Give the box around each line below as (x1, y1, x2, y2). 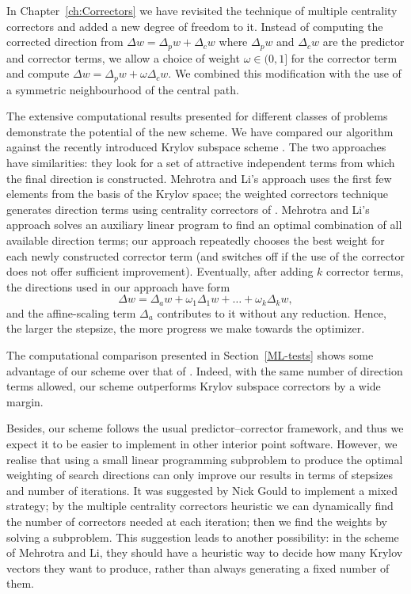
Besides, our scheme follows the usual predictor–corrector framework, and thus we (6, 420, 404, 436)
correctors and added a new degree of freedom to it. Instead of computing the (6, 17, 383, 34)
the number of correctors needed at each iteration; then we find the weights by (6, 512, 387, 529)
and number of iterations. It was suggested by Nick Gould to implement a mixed (6, 482, 398, 498)
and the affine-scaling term (6, 304, 136, 321)
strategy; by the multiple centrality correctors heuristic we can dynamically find (6, 497, 394, 514)
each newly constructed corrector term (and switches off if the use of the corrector (6, 247, 405, 264)
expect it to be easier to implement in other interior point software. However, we (6, 436, 398, 452)
